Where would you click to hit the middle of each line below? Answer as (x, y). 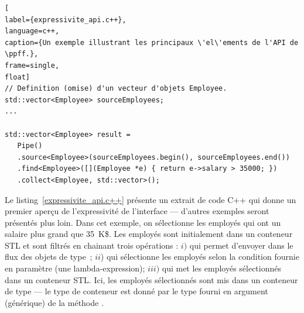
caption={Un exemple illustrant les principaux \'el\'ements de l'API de (152, 42)
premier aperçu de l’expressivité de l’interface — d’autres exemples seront (137, 211)
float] (17, 77)
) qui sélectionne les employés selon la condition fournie (200, 257)
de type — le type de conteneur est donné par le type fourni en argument (136, 291)
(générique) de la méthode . (54, 302)
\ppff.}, (22, 54)
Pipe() (30, 146)
